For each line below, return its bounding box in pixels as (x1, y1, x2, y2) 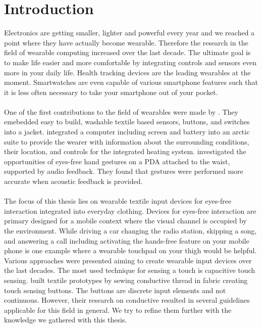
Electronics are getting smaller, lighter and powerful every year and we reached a (4, 27, 255, 38)
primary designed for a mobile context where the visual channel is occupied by (4, 215, 247, 226)
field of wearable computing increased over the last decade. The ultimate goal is (4, 47, 251, 58)
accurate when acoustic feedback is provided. (4, 176, 143, 186)
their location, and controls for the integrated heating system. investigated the (4, 146, 246, 157)
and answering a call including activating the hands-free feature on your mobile (4, 235, 249, 246)
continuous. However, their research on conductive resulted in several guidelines (4, 295, 250, 305)
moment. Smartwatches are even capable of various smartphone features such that (4, 77, 258, 87)
